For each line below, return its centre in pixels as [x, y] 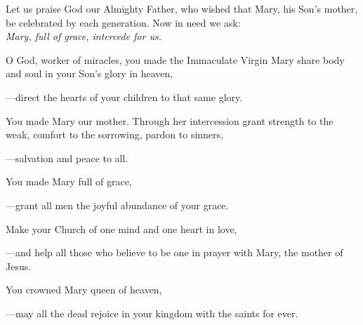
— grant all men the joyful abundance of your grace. [117, 205]
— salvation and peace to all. [67, 158]
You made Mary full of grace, [69, 181]
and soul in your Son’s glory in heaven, [90, 73]
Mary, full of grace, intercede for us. [84, 36]
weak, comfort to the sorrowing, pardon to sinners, [114, 134]
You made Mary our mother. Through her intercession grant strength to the [170, 120]
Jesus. [19, 266]
